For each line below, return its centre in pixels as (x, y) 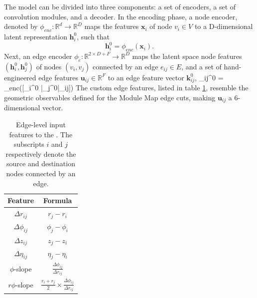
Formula (58, 200)
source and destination (41, 163)
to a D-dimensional (224, 26)
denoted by (21, 26)
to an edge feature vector (146, 77)
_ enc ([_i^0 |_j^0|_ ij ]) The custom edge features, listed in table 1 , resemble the (126, 88)
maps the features (112, 26)
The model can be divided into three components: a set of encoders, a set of (120, 6)
